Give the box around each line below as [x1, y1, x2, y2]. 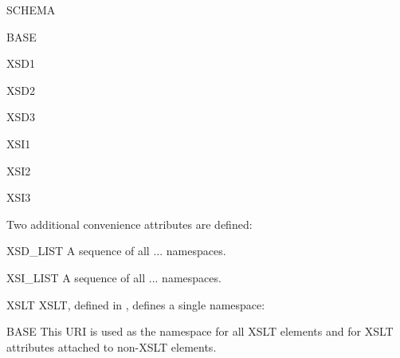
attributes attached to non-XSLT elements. [6, 338, 217, 355]
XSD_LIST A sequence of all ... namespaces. [6, 242, 226, 259]
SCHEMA [6, 2, 56, 18]
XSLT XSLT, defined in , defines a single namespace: [6, 296, 265, 313]
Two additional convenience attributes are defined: [6, 215, 253, 232]
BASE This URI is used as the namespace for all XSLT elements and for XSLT [6, 323, 394, 340]
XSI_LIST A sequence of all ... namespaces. [6, 269, 222, 285]
